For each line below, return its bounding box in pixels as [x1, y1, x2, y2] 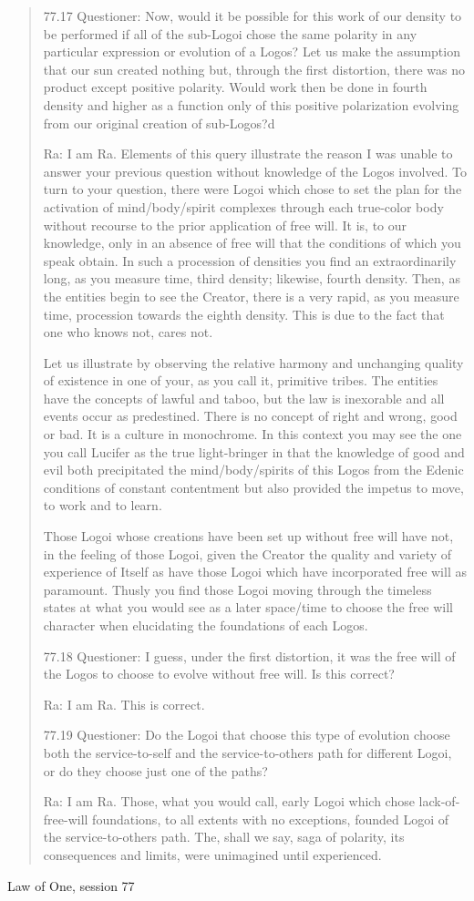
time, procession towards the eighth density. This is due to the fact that [43, 304, 445, 323]
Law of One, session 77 [7, 875, 135, 895]
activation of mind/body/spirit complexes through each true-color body [43, 197, 444, 216]
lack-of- [418, 792, 460, 811]
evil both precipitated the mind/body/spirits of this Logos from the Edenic [43, 460, 464, 479]
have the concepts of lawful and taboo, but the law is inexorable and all [43, 388, 445, 407]
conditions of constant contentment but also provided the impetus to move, [43, 477, 464, 497]
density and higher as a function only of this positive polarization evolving [43, 95, 459, 114]
